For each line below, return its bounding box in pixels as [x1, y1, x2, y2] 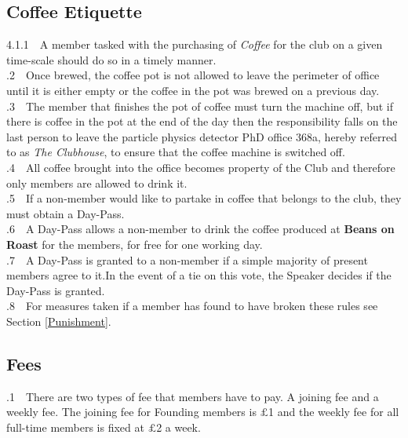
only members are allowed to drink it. [6, 174, 188, 191]
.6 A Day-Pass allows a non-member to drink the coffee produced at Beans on [6, 221, 395, 237]
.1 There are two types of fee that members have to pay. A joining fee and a [6, 388, 379, 404]
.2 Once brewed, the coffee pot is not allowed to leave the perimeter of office [6, 67, 380, 83]
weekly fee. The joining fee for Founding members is [6, 403, 257, 420]
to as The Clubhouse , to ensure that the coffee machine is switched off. [6, 144, 345, 160]
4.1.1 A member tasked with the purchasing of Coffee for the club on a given [6, 36, 383, 53]
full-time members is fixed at [6, 418, 144, 435]
